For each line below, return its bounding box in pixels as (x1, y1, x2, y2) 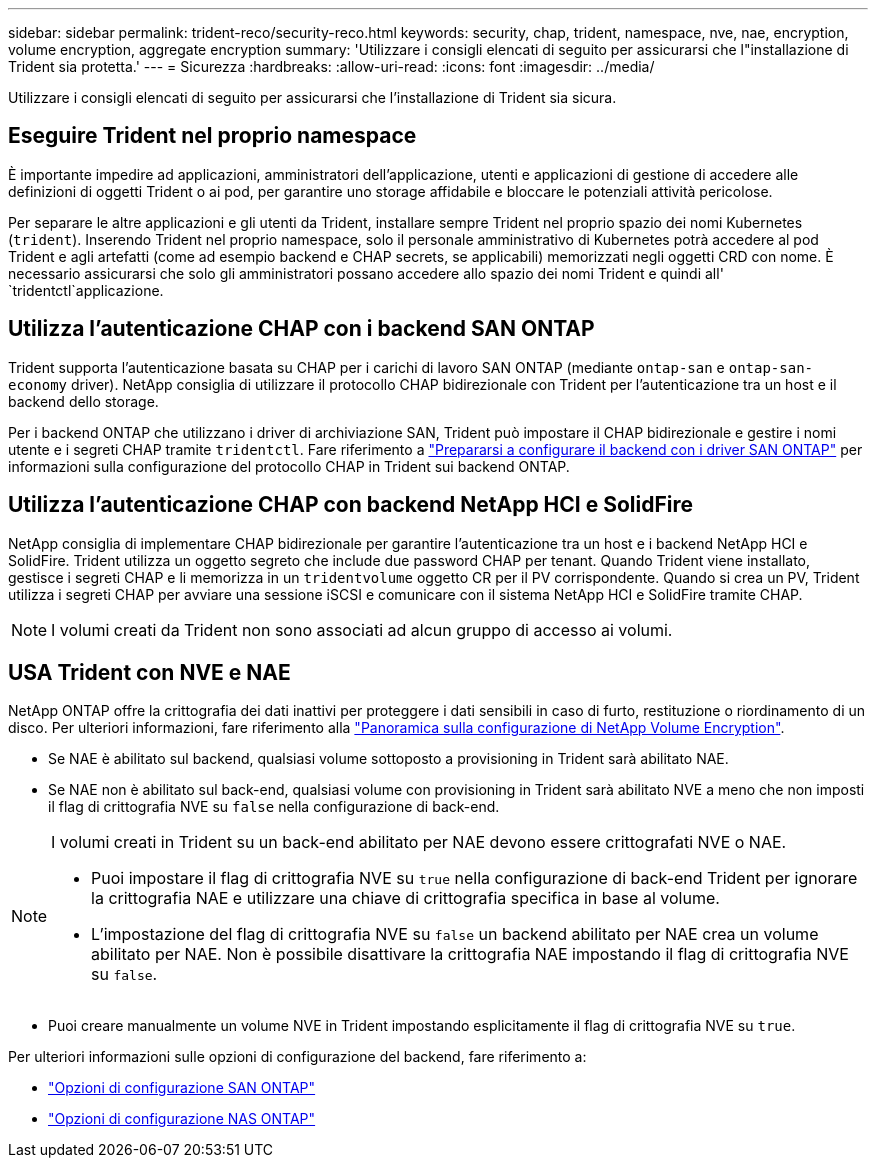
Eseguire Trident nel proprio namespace (8, 123, 417, 149)
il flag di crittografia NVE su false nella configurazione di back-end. (48, 798, 500, 816)
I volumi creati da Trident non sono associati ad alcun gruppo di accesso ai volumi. (51, 619, 673, 640)
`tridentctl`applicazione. (8, 281, 164, 299)
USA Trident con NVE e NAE (8, 659, 291, 685)
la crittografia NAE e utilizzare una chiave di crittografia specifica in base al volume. (91, 888, 720, 909)
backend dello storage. (8, 392, 159, 410)
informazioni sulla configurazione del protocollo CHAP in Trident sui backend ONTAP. (8, 457, 570, 475)
